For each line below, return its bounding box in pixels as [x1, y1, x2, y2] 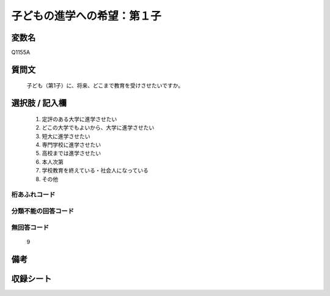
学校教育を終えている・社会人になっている [42, 167, 149, 174]
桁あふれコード [11, 190, 56, 199]
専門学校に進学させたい [42, 141, 101, 149]
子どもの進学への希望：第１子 [11, 9, 162, 23]
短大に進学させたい [42, 132, 90, 140]
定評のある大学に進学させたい [42, 115, 117, 122]
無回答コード [11, 223, 50, 232]
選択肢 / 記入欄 [11, 98, 67, 108]
